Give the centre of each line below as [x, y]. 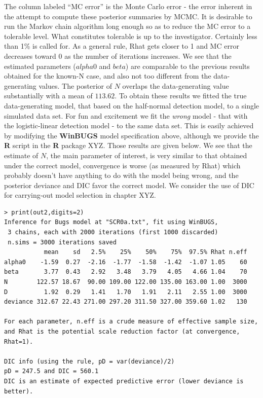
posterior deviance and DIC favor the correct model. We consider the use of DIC [129, 185]
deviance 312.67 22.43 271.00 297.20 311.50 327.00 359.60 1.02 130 [126, 302]
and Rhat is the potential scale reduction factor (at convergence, [122, 332]
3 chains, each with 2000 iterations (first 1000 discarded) [113, 232]
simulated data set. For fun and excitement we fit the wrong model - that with [126, 115]
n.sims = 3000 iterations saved [62, 242]
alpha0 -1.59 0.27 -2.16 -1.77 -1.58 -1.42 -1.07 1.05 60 [126, 262]
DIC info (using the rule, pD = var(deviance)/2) [89, 361]
